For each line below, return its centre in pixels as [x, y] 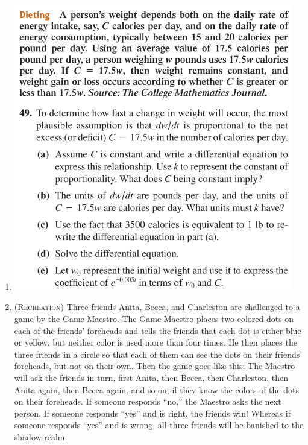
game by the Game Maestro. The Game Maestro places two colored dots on [154, 318]
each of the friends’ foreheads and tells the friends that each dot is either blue [158, 330]
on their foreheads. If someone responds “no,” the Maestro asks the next [148, 401]
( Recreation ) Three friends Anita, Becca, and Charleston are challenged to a [157, 307]
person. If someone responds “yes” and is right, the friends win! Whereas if [152, 413]
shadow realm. [41, 436]
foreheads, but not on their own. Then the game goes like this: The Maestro [155, 366]
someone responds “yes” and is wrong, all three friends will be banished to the [159, 425]
